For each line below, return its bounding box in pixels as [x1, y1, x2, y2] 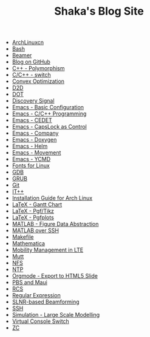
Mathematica [12, 240, 46, 247]
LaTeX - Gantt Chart [12, 201, 63, 208]
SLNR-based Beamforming [12, 298, 80, 306]
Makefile [12, 233, 34, 241]
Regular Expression [12, 292, 61, 299]
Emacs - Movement [12, 149, 61, 156]
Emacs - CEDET [12, 117, 53, 124]
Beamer [12, 52, 32, 59]
